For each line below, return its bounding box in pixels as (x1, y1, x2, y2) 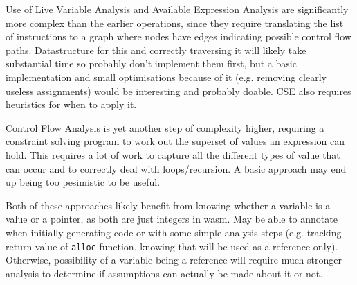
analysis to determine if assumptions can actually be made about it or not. (6, 266, 323, 280)
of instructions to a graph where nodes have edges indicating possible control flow (6, 29, 351, 44)
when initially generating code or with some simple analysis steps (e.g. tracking (6, 225, 342, 239)
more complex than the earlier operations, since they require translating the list (6, 15, 344, 30)
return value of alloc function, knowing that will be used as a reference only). (6, 239, 338, 253)
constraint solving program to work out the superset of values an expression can (6, 134, 345, 148)
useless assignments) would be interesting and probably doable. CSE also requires (6, 83, 351, 98)
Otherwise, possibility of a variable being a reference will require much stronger (6, 252, 342, 267)
